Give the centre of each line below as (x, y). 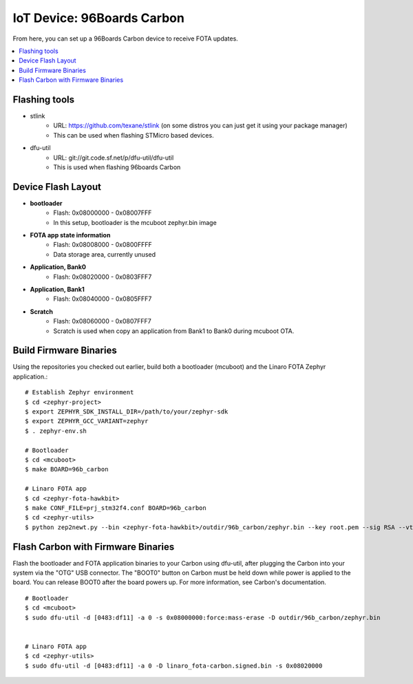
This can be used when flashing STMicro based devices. (134, 135)
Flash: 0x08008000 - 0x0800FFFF (103, 245)
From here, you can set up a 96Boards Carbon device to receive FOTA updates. (126, 39)
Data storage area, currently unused (105, 254)
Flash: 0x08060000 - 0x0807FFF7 (102, 321)
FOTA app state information (70, 235)
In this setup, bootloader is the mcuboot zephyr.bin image (135, 222)
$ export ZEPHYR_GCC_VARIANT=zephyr (87, 421)
